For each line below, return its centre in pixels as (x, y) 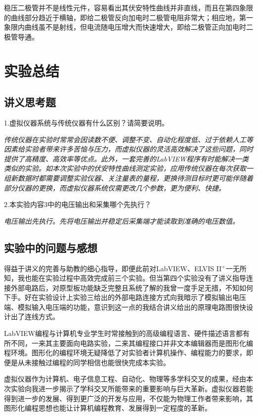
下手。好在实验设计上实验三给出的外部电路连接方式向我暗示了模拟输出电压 (125, 297)
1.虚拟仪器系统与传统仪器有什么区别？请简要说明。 (86, 122)
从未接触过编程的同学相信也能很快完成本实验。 (94, 362)
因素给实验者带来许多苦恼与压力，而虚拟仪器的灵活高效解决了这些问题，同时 (129, 149)
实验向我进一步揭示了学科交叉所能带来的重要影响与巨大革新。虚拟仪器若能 (132, 389)
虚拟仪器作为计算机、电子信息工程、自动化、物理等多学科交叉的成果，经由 (125, 379)
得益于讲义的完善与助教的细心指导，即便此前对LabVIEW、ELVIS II (113, 268)
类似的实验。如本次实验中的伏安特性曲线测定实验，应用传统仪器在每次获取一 (129, 168)
